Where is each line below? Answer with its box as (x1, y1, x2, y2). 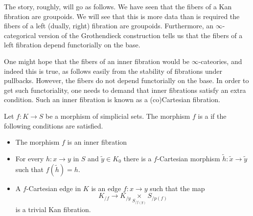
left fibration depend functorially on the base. (4, 40, 140, 50)
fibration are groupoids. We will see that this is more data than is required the (4, 11, 240, 21)
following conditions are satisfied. (4, 120, 103, 130)
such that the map (150, 183, 205, 193)
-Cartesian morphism (157, 153, 220, 163)
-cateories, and (198, 56, 242, 66)
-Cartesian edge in (26, 183, 81, 193)
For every (15, 153, 44, 163)
